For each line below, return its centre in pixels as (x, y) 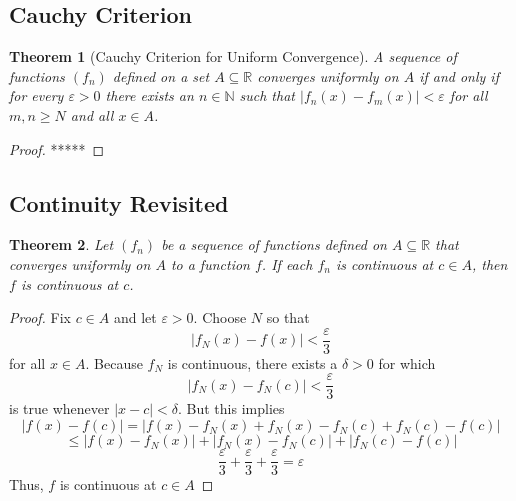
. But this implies (231, 408)
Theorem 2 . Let (61, 244)
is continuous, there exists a (252, 362)
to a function (210, 263)
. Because (114, 362)
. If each (287, 263)
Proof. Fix (40, 317)
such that (267, 95)
